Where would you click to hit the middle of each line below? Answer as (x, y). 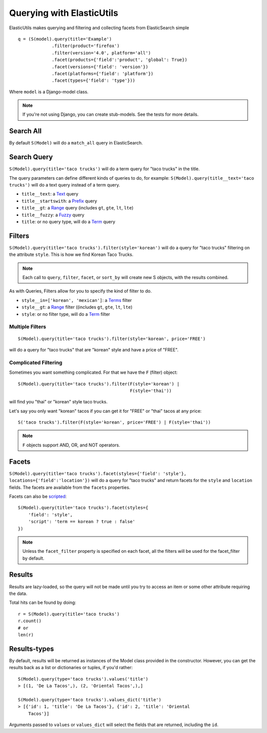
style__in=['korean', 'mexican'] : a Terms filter (77, 300)
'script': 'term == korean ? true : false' (82, 522)
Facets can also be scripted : (38, 496)
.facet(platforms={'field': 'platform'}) (103, 73)
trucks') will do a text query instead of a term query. (65, 185)
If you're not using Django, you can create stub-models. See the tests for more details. (111, 114)
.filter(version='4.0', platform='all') (101, 53)
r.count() (30, 621)
